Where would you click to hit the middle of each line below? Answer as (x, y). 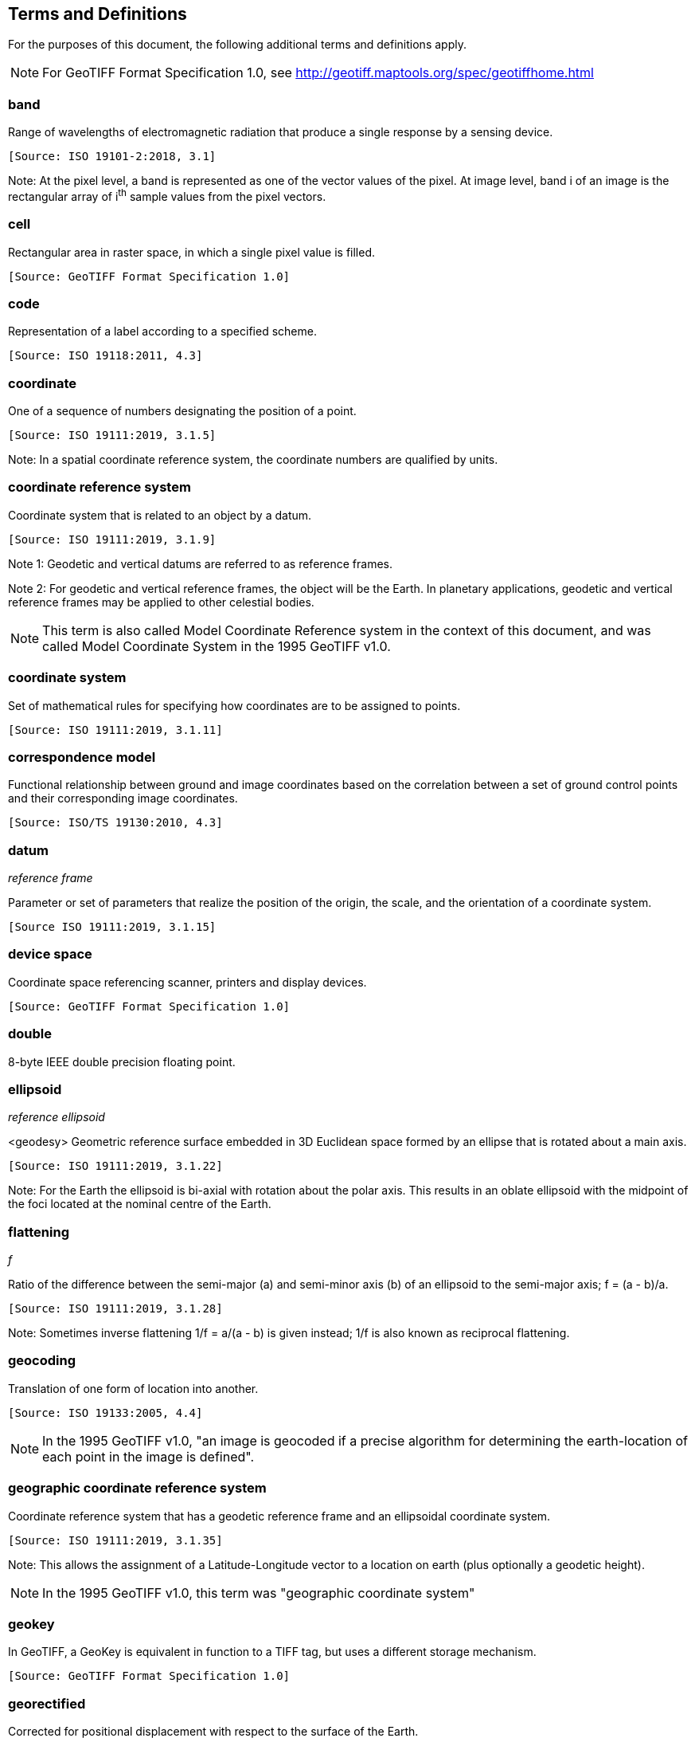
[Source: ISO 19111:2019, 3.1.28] (115, 1309)
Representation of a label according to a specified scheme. (162, 332)
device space (50, 954)
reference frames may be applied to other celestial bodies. (161, 602)
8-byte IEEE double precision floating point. (122, 1061)
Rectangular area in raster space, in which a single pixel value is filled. (192, 252)
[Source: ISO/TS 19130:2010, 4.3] (115, 823)
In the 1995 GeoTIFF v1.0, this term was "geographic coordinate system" (259, 1593)
